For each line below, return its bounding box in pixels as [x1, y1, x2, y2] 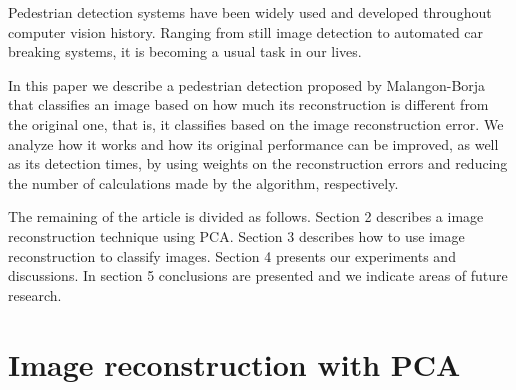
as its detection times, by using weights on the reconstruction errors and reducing [8, 153, 508, 174]
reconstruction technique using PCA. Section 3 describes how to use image [8, 225, 465, 246]
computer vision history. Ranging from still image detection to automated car [8, 21, 484, 42]
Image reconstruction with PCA [8, 343, 461, 384]
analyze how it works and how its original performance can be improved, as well [8, 133, 499, 154]
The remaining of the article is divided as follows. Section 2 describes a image [8, 206, 484, 227]
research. [8, 284, 62, 305]
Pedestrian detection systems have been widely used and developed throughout [8, 2, 492, 22]
